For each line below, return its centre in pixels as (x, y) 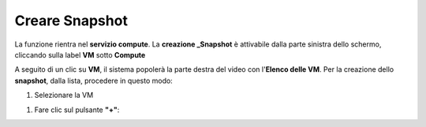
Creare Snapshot (71, 21)
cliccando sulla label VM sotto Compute (80, 54)
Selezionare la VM (64, 95)
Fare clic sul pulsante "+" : (77, 110)
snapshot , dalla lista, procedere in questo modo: (93, 80)
